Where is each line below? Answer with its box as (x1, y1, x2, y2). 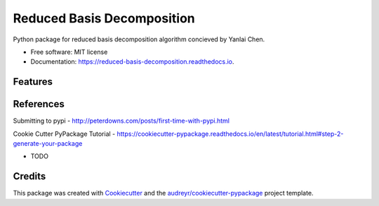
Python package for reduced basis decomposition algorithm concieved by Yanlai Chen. (13, 35, 265, 43)
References (13, 98, 65, 110)
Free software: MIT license (30, 48, 108, 56)
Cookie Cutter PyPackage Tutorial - (13, 130, 116, 138)
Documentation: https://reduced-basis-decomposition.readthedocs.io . (30, 57, 234, 66)
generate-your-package (13, 139, 83, 148)
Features (13, 76, 53, 88)
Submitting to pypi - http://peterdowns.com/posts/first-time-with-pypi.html (13, 116, 230, 125)
